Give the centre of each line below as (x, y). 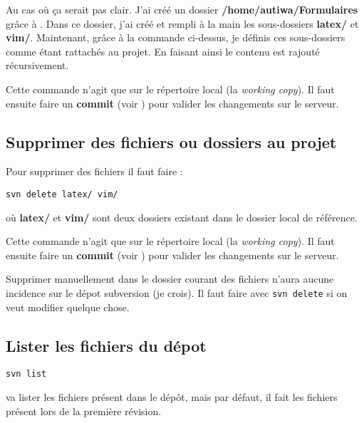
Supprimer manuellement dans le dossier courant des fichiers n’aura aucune (170, 279)
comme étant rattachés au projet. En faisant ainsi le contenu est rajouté (163, 51)
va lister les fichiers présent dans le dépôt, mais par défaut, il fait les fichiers (172, 397)
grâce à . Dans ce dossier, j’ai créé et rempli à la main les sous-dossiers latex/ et (182, 23)
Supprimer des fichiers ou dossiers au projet (171, 141)
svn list (26, 374)
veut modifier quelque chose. (68, 307)
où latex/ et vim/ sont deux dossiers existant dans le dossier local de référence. (182, 217)
